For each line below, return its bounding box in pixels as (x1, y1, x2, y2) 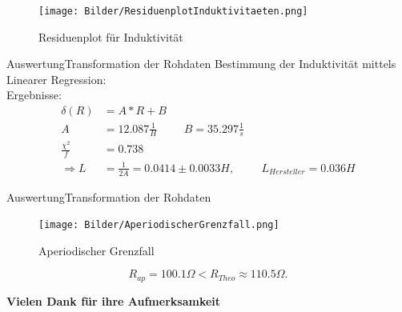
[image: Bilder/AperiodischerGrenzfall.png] (38, 219, 279, 231)
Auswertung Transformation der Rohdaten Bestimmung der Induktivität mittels (6, 55, 396, 72)
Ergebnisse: (6, 86, 62, 103)
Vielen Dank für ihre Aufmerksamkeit (6, 292, 221, 309)
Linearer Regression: (6, 70, 107, 87)
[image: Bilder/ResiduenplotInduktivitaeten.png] (38, 6, 308, 17)
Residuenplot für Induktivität (38, 28, 183, 45)
